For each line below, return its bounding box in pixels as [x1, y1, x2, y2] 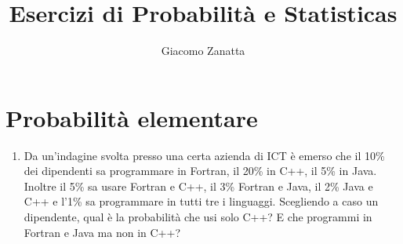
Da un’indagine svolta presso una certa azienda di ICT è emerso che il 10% [24, 147, 385, 163]
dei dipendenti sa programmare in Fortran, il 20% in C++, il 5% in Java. [24, 162, 377, 179]
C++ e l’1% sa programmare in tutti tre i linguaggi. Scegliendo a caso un [24, 193, 379, 209]
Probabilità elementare [5, 101, 258, 133]
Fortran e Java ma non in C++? [24, 224, 180, 240]
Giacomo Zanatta [161, 42, 245, 59]
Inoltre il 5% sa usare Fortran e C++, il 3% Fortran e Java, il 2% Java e [24, 177, 373, 194]
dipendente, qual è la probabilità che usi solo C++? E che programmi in [24, 209, 372, 225]
